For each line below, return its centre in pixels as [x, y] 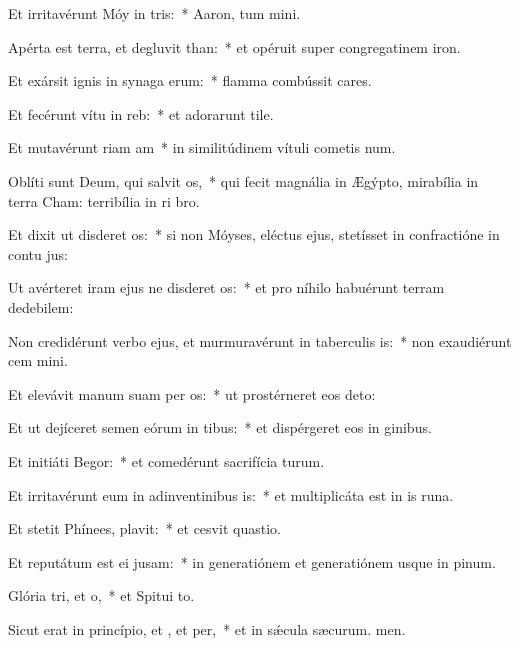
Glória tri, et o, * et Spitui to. [101, 595]
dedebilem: [41, 306]
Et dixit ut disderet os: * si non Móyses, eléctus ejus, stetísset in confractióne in [254, 234]
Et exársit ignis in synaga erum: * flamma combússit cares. [190, 80]
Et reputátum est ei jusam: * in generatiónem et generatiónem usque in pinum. [252, 561]
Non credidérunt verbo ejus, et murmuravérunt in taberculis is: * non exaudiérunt [260, 340]
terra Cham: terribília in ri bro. [104, 200]
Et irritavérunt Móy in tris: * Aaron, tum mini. [154, 13]
